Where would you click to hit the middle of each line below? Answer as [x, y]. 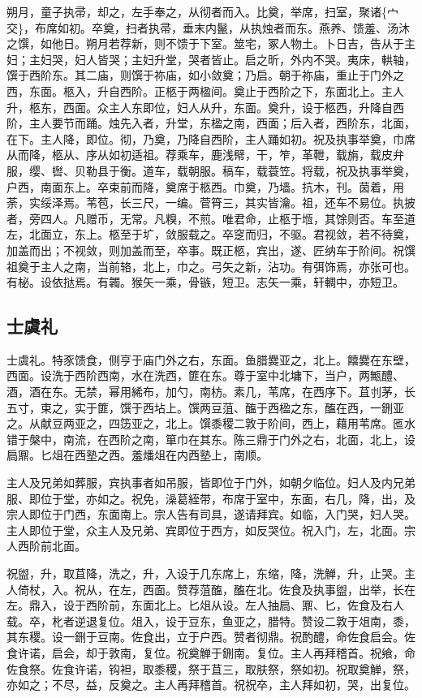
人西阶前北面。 [46, 546]
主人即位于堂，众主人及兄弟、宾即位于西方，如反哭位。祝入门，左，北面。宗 [211, 530]
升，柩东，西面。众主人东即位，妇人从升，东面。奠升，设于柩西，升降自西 [205, 107]
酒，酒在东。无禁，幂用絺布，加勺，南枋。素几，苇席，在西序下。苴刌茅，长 [211, 392]
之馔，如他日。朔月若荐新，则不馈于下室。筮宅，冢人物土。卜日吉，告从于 [205, 43]
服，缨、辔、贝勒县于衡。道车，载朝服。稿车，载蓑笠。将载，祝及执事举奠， [211, 170]
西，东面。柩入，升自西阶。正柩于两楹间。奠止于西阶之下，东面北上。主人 [205, 90]
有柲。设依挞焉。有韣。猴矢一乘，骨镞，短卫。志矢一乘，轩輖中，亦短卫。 [205, 282]
